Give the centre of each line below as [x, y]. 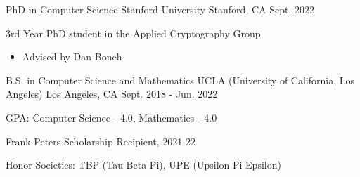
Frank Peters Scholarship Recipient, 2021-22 [101, 141]
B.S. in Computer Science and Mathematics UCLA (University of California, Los [180, 80]
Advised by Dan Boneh [72, 57]
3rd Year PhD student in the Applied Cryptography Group [133, 33]
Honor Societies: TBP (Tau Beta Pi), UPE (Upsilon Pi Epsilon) [143, 165]
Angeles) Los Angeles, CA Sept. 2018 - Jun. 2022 [112, 94]
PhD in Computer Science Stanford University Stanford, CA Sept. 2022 [160, 9]
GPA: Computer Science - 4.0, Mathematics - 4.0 [111, 117]
